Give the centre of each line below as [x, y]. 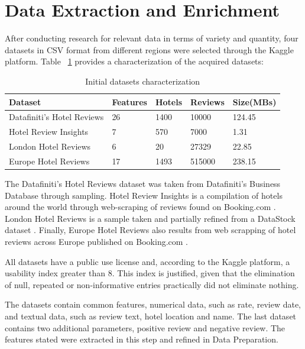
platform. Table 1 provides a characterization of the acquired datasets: [134, 61]
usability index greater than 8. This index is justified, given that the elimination [150, 273]
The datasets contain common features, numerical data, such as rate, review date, [153, 304]
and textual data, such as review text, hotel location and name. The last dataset [151, 316]
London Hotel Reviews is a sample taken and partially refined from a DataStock [150, 218]
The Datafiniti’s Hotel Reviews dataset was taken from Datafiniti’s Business [143, 183]
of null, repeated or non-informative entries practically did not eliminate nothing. [152, 284]
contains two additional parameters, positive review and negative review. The [145, 327]
